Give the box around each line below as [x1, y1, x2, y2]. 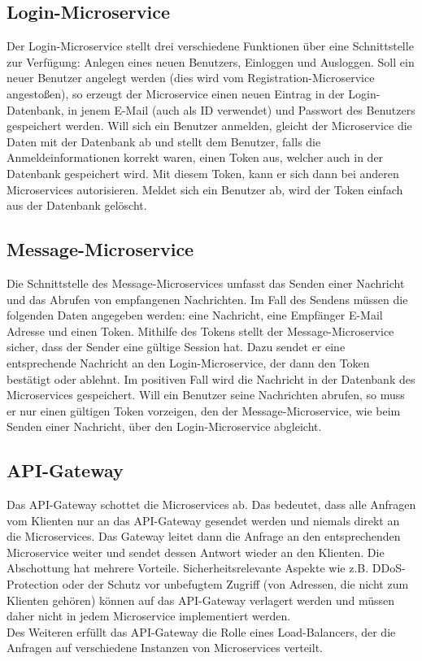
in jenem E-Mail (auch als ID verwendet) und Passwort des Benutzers [67, 101, 415, 118]
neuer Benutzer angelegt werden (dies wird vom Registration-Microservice [7, 69, 375, 86]
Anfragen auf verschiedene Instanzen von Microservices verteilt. [7, 639, 323, 656]
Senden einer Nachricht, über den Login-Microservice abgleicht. [7, 418, 322, 435]
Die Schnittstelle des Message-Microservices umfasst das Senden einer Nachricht [7, 274, 405, 291]
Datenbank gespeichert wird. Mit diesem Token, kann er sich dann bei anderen [7, 164, 399, 181]
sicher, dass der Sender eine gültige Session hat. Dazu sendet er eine [7, 338, 346, 355]
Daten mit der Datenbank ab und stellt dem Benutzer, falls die [7, 133, 321, 150]
